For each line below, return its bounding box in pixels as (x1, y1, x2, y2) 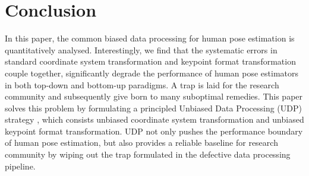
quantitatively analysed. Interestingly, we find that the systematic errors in (5, 43, 278, 56)
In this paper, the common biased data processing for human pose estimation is (5, 32, 295, 44)
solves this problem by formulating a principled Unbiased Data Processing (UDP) (5, 101, 302, 114)
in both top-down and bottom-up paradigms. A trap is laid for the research (5, 78, 279, 91)
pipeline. (5, 159, 36, 172)
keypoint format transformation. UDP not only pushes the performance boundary (5, 124, 303, 137)
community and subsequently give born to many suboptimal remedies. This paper (5, 90, 303, 103)
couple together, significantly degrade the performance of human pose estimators (5, 66, 299, 79)
